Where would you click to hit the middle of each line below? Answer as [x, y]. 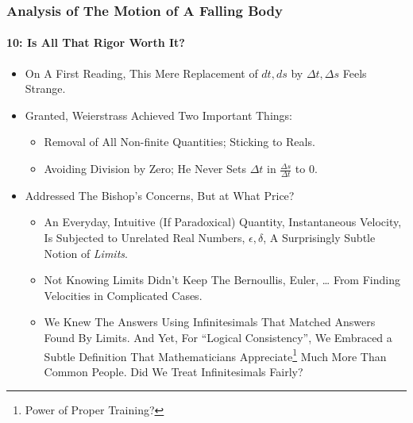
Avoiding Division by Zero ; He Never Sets [145, 169]
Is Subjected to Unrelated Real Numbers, [145, 238]
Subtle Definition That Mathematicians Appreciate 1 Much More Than [215, 355]
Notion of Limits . [86, 253]
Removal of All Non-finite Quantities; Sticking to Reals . [179, 142]
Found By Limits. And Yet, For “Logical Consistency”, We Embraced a [218, 337]
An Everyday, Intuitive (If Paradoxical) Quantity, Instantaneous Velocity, [223, 222]
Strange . [45, 88]
